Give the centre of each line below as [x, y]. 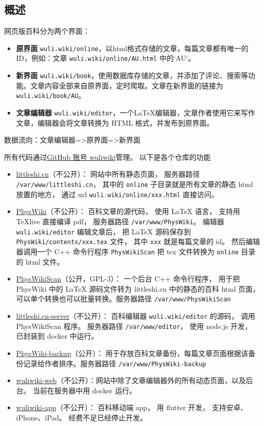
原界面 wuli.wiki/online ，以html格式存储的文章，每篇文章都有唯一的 [132, 48]
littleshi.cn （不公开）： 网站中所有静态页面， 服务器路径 [108, 174]
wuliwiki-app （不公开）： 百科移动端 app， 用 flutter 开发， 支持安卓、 [132, 407]
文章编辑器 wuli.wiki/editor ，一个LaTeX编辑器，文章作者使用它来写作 [136, 113]
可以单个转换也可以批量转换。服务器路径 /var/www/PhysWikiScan [123, 299]
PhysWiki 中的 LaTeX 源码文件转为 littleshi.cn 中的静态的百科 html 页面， [138, 288]
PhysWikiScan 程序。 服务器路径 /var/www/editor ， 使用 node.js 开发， [134, 326]
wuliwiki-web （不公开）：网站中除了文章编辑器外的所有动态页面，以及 [131, 380]
